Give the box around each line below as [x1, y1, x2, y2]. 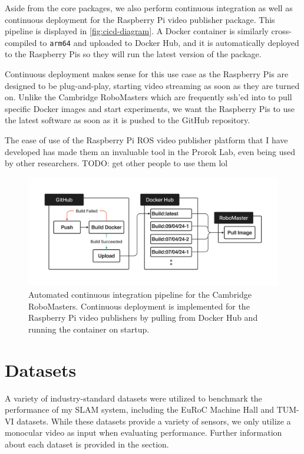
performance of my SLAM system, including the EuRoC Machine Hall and [5, 403, 275, 416]
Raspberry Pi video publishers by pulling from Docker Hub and [28, 311, 258, 324]
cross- [271, 25, 292, 37]
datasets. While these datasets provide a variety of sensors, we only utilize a [16, 414, 291, 427]
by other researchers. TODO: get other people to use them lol [5, 157, 228, 169]
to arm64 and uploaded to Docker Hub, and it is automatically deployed [39, 36, 299, 48]
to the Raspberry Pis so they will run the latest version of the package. [5, 48, 262, 60]
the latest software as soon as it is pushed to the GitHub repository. [5, 114, 250, 126]
